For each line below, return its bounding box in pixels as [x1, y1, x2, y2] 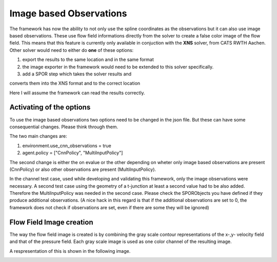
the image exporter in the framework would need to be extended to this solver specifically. [22, 64, 214, 70]
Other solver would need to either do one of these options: [9, 47, 134, 53]
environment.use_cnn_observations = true [22, 143, 111, 149]
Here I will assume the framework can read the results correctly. [9, 90, 145, 96]
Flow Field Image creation [9, 218, 93, 227]
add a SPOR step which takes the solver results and [22, 71, 132, 77]
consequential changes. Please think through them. [9, 124, 118, 130]
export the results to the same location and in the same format [22, 56, 154, 63]
